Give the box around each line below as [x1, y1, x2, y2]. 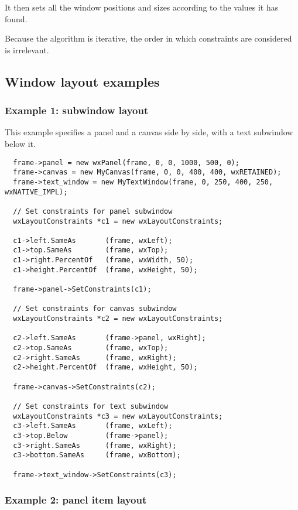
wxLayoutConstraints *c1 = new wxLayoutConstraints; [13, 217, 223, 225]
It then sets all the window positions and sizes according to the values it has [5, 1, 279, 13]
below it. [5, 137, 36, 149]
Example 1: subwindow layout [5, 103, 149, 118]
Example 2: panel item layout [5, 492, 147, 507]
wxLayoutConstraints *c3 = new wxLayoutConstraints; [13, 412, 223, 420]
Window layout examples [5, 72, 160, 90]
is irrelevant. [5, 43, 49, 56]
